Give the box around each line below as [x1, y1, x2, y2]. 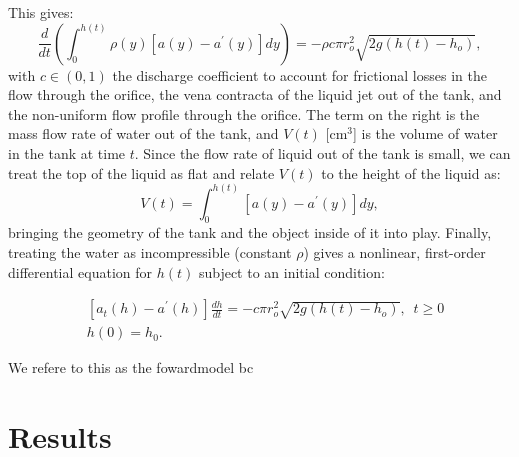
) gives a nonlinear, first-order [303, 241, 486, 262]
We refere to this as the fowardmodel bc [8, 357, 254, 378]
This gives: [8, 2, 74, 22]
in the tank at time [8, 142, 126, 163]
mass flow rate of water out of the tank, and [8, 123, 279, 144]
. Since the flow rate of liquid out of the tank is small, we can [134, 142, 511, 163]
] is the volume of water [352, 123, 498, 144]
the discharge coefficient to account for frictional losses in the [112, 64, 487, 85]
